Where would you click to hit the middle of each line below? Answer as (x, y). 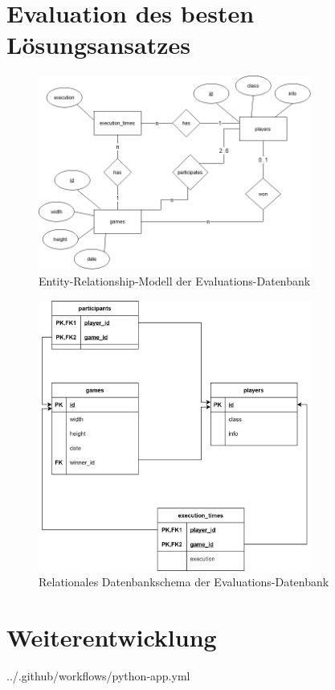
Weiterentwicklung (112, 637)
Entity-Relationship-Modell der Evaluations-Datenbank (175, 281)
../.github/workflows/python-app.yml (98, 676)
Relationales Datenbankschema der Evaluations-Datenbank (184, 582)
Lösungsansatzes (98, 45)
